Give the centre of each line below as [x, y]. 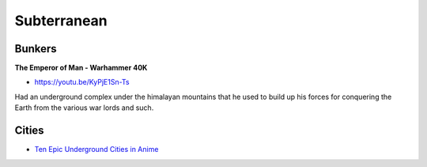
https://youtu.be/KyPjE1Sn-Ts [82, 82]
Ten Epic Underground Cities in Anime [96, 150]
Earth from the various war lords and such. [84, 108]
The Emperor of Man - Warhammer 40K [81, 68]
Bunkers [36, 49]
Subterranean [61, 21]
